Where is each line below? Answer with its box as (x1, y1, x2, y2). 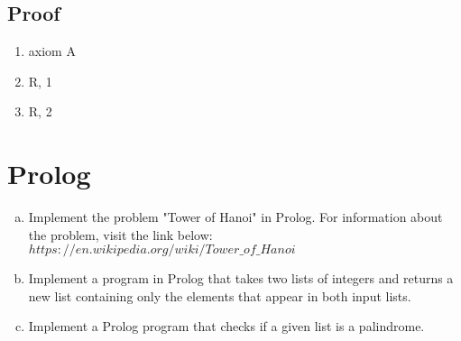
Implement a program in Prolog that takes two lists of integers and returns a (28, 269, 454, 288)
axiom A (28, 41, 76, 60)
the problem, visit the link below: (28, 225, 213, 244)
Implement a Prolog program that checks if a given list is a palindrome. (28, 317, 425, 336)
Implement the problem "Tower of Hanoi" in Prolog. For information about (28, 207, 443, 226)
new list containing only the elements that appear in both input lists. (28, 286, 411, 305)
